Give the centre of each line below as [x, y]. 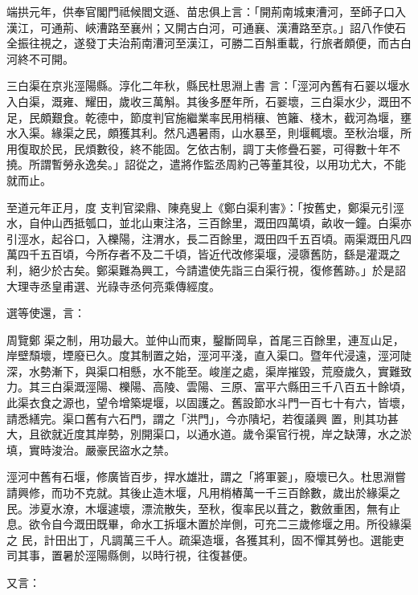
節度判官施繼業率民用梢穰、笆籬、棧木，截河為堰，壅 [270, 117]
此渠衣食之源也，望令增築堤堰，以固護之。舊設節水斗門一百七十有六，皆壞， [209, 403]
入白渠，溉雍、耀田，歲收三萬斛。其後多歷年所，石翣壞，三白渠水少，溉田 [203, 101]
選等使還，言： [46, 313]
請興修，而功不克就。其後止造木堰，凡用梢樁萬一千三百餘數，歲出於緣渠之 [203, 493]
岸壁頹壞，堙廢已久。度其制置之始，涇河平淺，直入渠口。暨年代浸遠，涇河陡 [209, 355]
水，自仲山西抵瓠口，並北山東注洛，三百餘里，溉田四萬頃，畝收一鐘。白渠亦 [209, 223]
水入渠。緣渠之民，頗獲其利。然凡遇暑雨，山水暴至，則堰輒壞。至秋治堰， [203, 133]
